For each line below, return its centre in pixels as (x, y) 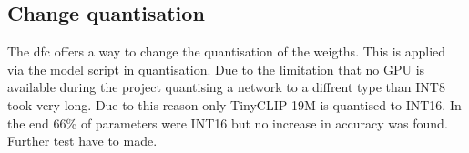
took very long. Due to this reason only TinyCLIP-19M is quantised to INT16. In (234, 104)
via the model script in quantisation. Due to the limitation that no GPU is (216, 69)
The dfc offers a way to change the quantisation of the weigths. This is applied (227, 51)
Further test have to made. (82, 141)
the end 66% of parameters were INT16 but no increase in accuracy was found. (228, 122)
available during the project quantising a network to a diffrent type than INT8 (226, 87)
